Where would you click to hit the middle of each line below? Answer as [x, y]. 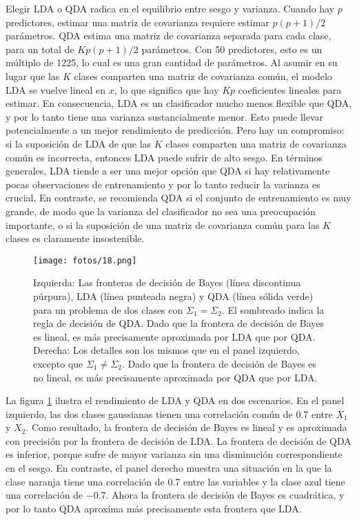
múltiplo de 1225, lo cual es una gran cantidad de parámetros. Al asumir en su [172, 62]
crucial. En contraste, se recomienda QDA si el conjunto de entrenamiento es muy [178, 198]
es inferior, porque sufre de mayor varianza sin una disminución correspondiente [174, 454]
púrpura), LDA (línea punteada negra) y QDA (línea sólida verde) [173, 296]
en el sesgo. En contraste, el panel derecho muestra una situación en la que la [169, 468]
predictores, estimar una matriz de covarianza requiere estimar [137, 22]
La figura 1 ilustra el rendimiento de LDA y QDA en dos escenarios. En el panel [175, 400]
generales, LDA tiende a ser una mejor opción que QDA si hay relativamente [168, 171]
